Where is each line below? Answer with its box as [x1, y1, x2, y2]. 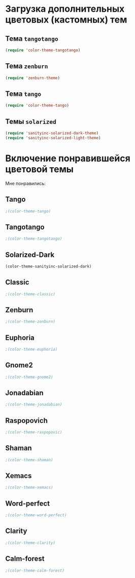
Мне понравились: [5, 180, 46, 186]
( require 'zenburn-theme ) [5, 75, 60, 81]
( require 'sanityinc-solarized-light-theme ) [5, 135, 101, 140]
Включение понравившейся [5, 153, 130, 164]
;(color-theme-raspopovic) [5, 430, 62, 435]
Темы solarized [5, 117, 57, 125]
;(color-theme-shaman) [5, 457, 53, 462]
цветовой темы [5, 164, 74, 175]
